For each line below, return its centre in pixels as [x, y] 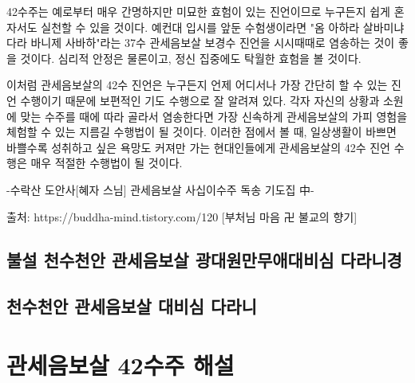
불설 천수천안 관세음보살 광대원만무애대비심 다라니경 [204, 259]
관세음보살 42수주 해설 [121, 364]
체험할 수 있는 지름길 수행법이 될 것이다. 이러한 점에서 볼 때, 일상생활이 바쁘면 [202, 132]
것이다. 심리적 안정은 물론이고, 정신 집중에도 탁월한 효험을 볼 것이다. [191, 58]
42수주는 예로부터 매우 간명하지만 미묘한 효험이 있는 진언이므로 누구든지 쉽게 [198, 11]
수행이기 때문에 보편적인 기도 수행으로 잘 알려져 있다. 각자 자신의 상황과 [200, 100]
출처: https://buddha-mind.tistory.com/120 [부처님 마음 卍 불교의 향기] [182, 216]
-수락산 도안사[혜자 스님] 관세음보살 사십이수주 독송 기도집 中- [160, 189]
